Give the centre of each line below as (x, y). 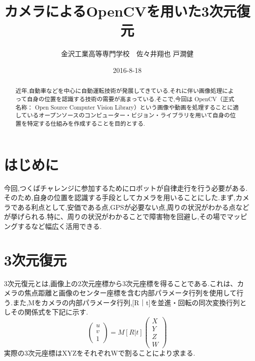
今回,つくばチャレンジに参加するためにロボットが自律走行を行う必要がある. (126, 188)
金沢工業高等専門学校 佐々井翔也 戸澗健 (127, 54)
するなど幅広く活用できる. (59, 226)
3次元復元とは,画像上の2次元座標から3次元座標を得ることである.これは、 (121, 283)
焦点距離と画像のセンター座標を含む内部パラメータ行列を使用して (130, 293)
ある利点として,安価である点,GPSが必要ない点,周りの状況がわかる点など (133, 207)
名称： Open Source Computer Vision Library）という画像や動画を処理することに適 (127, 107)
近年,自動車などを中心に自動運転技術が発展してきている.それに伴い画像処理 (119, 91)
